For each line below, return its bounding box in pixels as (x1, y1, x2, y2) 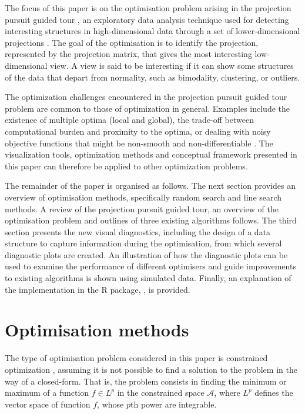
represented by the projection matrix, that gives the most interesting (5, 48, 252, 60)
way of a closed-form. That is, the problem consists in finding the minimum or (5, 375, 287, 387)
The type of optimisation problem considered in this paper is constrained (5, 352, 268, 364)
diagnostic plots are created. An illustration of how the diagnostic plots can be (5, 248, 288, 261)
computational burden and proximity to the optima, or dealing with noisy (5, 125, 271, 137)
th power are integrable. (130, 398, 217, 410)
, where (214, 386, 240, 399)
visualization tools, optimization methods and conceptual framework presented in (5, 148, 297, 161)
